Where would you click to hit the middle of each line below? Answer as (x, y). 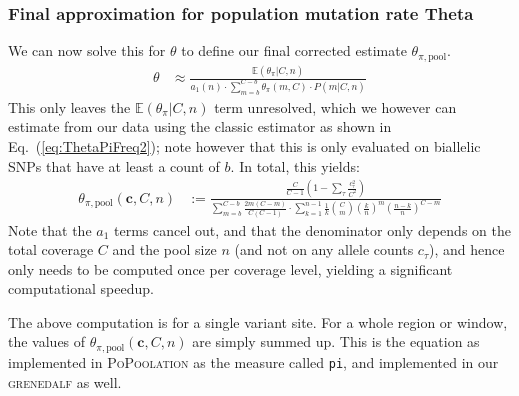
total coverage (51, 249)
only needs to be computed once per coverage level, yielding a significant (230, 268)
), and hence (466, 249)
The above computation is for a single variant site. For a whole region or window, (258, 321)
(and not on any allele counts (324, 249)
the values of (47, 341)
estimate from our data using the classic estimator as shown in (200, 126)
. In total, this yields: (295, 165)
